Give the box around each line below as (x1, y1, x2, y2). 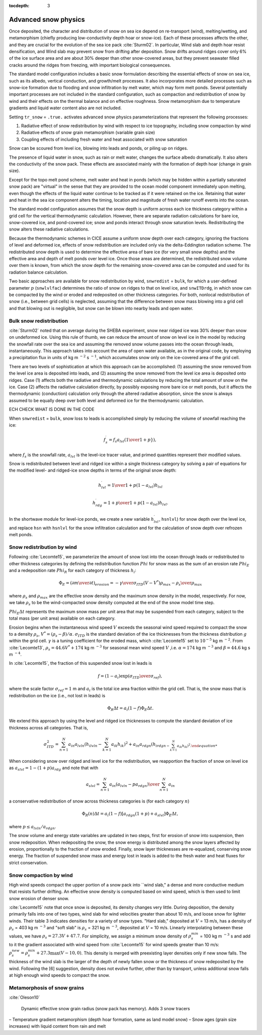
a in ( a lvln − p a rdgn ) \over (109, 782, 160, 789)
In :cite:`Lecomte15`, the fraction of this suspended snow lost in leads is (9, 660, 152, 666)
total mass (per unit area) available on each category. (9, 615, 116, 621)
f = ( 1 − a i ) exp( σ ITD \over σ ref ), (98, 673, 163, 680)
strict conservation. (9, 859, 48, 866)
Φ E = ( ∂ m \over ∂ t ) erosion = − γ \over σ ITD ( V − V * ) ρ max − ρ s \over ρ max (59, 579, 202, 587)
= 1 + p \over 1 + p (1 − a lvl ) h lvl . (103, 500, 168, 507)
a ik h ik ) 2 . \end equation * (177, 742, 217, 749)
